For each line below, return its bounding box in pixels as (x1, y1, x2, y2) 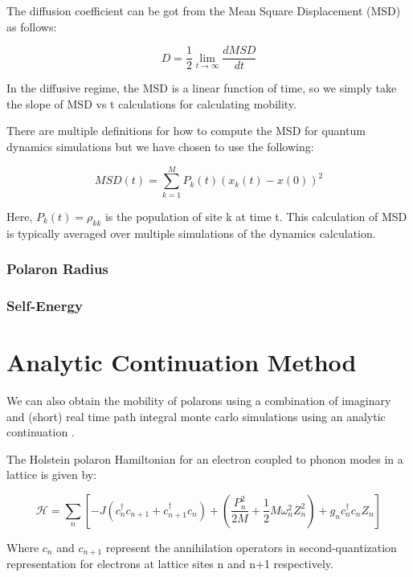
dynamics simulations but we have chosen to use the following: (6, 138, 314, 155)
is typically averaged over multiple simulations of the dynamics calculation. (6, 224, 376, 241)
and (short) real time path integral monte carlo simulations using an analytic (6, 407, 386, 424)
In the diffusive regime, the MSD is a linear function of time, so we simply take (6, 80, 397, 96)
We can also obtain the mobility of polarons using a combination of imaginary (6, 391, 391, 408)
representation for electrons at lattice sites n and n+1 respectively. (6, 555, 333, 572)
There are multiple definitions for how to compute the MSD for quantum (6, 122, 366, 139)
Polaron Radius (6, 259, 108, 279)
